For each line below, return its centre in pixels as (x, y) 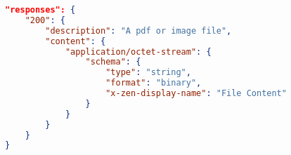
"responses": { (40, 10)
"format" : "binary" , (154, 83)
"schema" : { (113, 62)
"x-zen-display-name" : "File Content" (196, 93)
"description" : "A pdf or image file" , (138, 31)
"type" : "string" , (148, 73)
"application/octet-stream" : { (138, 52)
